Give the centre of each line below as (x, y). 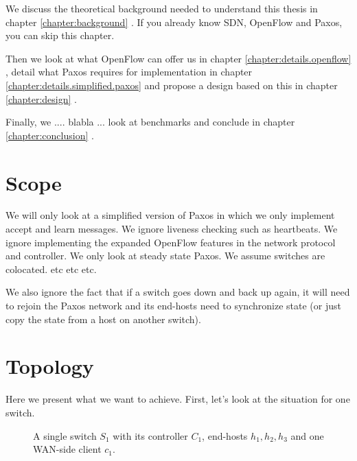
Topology (50, 366)
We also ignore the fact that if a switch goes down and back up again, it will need (178, 292)
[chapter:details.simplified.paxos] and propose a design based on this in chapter (172, 85)
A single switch (65, 435)
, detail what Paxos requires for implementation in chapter (129, 72)
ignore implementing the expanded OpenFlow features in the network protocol (171, 242)
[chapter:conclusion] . (50, 135)
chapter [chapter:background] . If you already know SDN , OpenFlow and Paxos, (174, 22)
